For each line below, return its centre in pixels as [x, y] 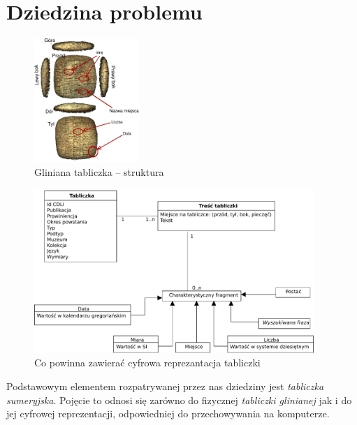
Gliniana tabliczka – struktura [99, 172]
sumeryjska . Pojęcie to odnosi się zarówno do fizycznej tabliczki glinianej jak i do [179, 400]
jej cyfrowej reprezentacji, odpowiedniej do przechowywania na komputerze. [168, 413]
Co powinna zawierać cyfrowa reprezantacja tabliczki [147, 363]
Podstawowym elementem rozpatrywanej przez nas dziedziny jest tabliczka [165, 386]
